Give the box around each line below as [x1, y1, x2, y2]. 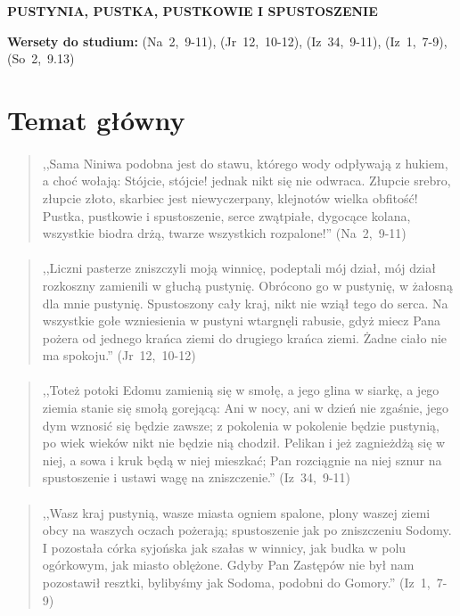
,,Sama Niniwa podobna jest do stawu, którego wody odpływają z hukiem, [42, 153, 448, 172]
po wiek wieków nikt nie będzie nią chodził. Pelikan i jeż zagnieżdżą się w [42, 433, 446, 452]
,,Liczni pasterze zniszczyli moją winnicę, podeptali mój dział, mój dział [42, 259, 436, 277]
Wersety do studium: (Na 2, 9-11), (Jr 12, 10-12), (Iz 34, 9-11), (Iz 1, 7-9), [7, 31, 448, 50]
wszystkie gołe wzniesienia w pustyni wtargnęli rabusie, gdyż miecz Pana [42, 311, 441, 330]
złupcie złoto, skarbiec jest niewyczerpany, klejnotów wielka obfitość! [42, 188, 418, 207]
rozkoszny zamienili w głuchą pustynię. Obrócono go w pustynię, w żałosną [42, 275, 453, 294]
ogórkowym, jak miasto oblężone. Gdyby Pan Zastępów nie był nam [42, 555, 415, 574]
